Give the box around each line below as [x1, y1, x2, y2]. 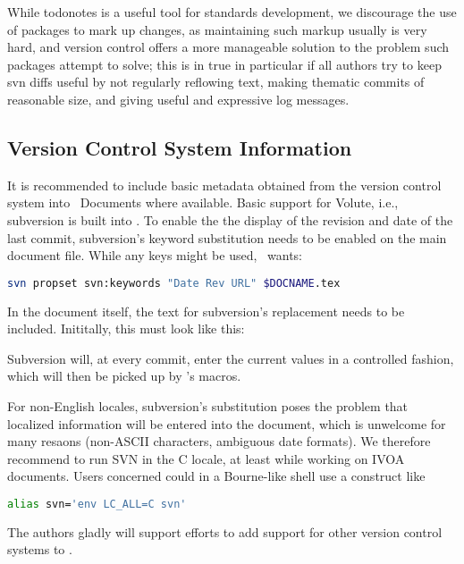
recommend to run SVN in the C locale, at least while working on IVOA [7, 449, 405, 467]
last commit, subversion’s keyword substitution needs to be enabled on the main [7, 228, 447, 247]
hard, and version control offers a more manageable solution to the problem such [7, 38, 450, 56]
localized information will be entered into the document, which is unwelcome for [7, 414, 446, 433]
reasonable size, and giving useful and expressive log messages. [7, 89, 350, 108]
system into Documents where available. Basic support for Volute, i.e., [7, 193, 399, 212]
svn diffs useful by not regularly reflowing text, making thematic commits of [7, 72, 425, 91]
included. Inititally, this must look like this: [7, 319, 245, 338]
